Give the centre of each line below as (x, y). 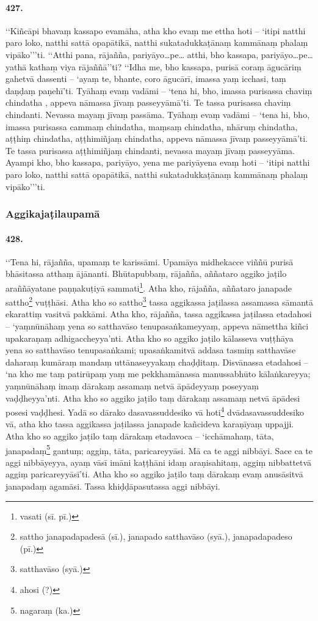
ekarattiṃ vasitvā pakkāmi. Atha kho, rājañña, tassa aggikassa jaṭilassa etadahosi (159, 314)
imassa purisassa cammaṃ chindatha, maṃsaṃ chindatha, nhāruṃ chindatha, (152, 126)
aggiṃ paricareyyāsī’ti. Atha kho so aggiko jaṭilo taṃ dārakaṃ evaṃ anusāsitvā (154, 474)
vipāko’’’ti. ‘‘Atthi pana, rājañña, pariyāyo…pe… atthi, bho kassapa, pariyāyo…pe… (159, 54)
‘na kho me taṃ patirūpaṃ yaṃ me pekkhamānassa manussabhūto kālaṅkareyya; (158, 374)
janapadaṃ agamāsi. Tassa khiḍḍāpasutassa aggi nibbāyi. (113, 486)
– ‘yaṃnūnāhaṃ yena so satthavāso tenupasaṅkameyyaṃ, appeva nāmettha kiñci (157, 326)
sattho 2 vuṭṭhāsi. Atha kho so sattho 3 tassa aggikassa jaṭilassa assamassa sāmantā (159, 301)
